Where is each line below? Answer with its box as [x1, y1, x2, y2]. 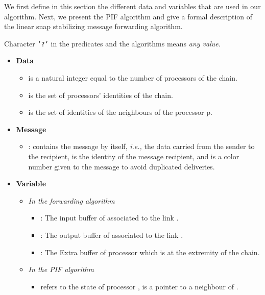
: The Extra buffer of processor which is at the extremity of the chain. [40, 247, 260, 257]
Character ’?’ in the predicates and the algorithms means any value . [4, 38, 221, 48]
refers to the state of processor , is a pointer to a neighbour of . [40, 281, 238, 291]
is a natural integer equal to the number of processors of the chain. [28, 72, 237, 83]
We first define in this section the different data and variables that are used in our [4, 1, 261, 11]
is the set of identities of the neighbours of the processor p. [28, 107, 212, 117]
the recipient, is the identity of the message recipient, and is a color [28, 151, 239, 161]
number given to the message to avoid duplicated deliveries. [28, 161, 215, 171]
